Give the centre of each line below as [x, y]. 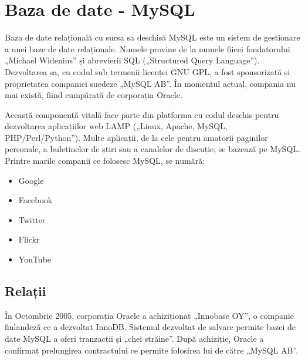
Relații [26, 291]
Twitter [32, 219]
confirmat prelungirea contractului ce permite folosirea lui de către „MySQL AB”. [152, 350]
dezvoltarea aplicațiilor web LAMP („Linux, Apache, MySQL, [116, 126]
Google [31, 180]
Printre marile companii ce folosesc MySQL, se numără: [105, 161]
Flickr [29, 239]
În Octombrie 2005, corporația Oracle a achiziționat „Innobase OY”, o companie [149, 315]
